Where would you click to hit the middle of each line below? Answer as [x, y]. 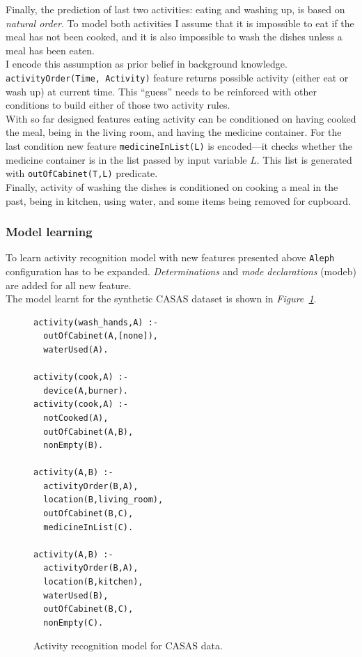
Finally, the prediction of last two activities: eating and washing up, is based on [175, 9]
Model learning [49, 232]
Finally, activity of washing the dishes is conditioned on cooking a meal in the [172, 186]
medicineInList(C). [88, 527]
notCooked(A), [76, 418]
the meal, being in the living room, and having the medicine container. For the [174, 132]
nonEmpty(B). [73, 446]
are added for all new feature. [69, 285]
